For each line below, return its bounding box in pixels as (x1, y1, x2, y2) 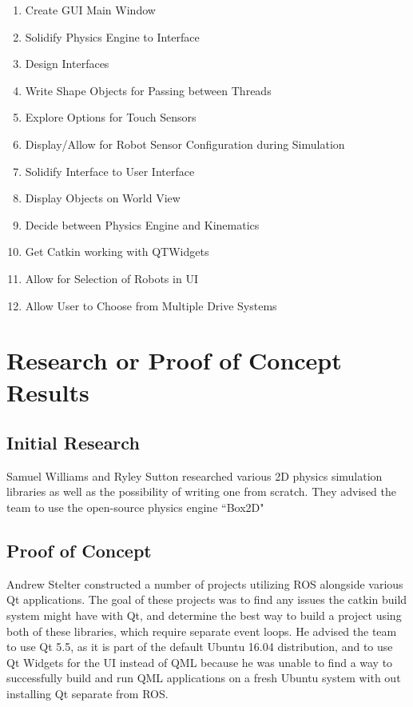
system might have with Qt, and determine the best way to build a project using (6, 607, 402, 624)
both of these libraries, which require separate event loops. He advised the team (6, 622, 397, 639)
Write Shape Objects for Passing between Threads (25, 82, 272, 98)
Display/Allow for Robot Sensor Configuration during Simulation (25, 135, 345, 152)
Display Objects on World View (25, 190, 181, 206)
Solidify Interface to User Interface (25, 162, 195, 179)
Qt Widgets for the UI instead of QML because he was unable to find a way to (6, 653, 393, 670)
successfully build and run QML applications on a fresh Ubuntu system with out (6, 669, 401, 686)
